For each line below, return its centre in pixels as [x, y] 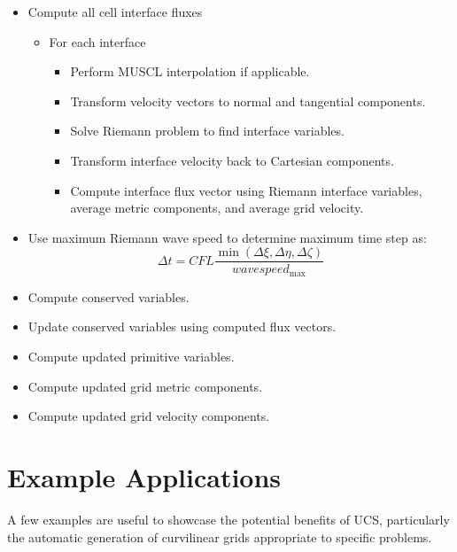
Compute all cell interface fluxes [115, 12]
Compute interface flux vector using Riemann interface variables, [246, 190]
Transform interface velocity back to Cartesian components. [232, 160]
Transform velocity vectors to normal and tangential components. [248, 101]
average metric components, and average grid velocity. [217, 208]
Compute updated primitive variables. [131, 357]
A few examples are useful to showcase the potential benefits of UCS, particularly [228, 519]
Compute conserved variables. [108, 296]
